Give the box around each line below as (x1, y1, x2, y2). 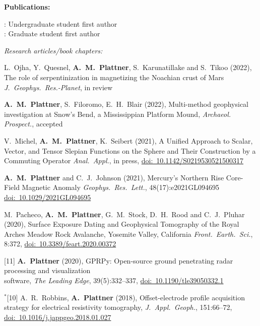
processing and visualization (4, 265, 91, 276)
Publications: (4, 2, 50, 12)
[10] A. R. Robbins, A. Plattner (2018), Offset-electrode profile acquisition (7, 292, 245, 302)
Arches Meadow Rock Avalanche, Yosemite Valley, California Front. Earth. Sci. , (4, 228, 253, 239)
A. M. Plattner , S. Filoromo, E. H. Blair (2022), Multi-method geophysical (4, 99, 248, 109)
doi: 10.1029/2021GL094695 (4, 191, 91, 202)
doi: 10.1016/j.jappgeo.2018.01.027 (4, 311, 111, 322)
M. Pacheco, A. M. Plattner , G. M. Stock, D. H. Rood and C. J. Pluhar (4, 209, 245, 219)
